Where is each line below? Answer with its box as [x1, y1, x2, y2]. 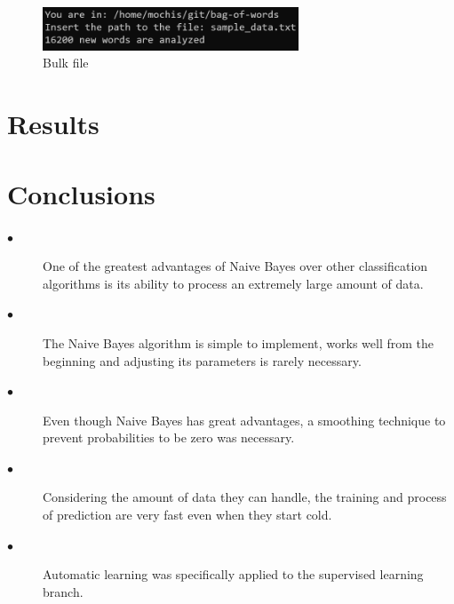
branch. [43, 582, 84, 600]
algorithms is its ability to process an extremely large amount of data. [43, 274, 424, 292]
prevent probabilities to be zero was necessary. [43, 428, 295, 447]
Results [7, 106, 100, 142]
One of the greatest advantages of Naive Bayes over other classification [43, 257, 428, 275]
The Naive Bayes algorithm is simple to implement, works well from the [43, 333, 434, 352]
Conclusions [7, 175, 155, 211]
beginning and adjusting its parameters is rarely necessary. [43, 351, 362, 370]
